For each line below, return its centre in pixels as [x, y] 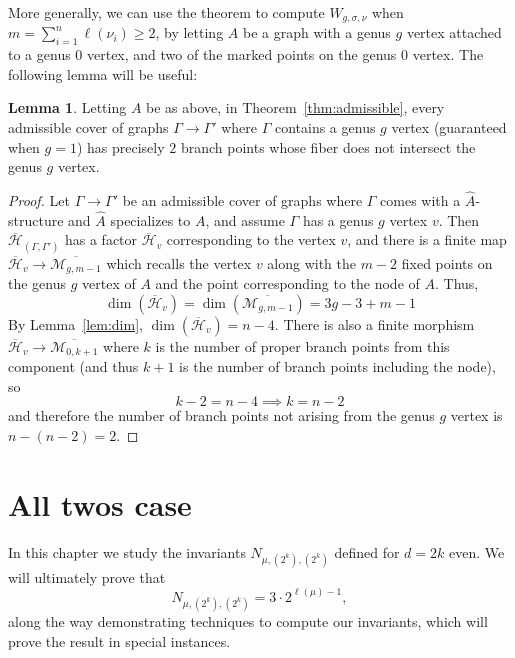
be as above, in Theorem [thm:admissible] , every [295, 107]
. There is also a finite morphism [374, 323]
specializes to [150, 219]
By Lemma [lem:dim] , [75, 323]
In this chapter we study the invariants [127, 551]
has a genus [338, 219]
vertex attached [454, 32]
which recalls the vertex [179, 262]
